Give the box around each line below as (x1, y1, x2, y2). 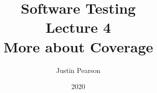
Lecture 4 (45, 17, 111, 37)
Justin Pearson (56, 65, 101, 75)
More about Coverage (3, 36, 154, 56)
